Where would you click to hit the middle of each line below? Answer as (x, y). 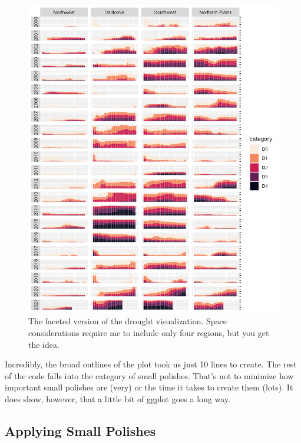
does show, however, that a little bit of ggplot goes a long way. (118, 399)
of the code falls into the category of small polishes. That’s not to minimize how (149, 375)
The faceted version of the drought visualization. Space (128, 321)
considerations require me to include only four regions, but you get (149, 333)
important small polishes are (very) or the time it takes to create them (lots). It (149, 387)
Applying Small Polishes (80, 430)
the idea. (44, 344)
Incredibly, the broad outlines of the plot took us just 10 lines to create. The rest (151, 364)
